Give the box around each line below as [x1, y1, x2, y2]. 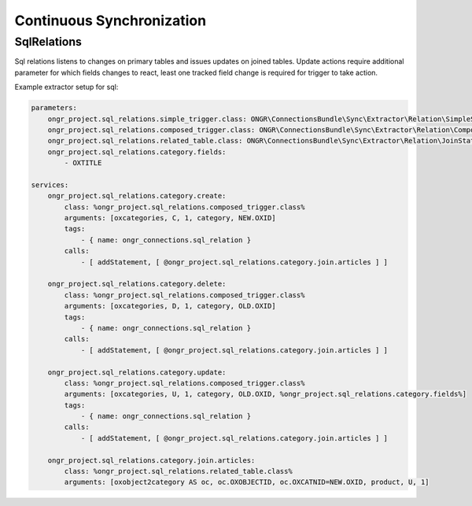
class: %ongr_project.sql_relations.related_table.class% [64, 467, 293, 476]
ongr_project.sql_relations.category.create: [47, 191, 227, 201]
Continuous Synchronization [14, 12, 207, 29]
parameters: [31, 103, 78, 113]
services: [31, 180, 69, 189]
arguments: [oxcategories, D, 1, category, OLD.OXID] [64, 301, 276, 311]
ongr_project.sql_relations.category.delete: [47, 279, 227, 289]
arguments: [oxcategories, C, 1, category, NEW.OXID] [64, 213, 276, 223]
